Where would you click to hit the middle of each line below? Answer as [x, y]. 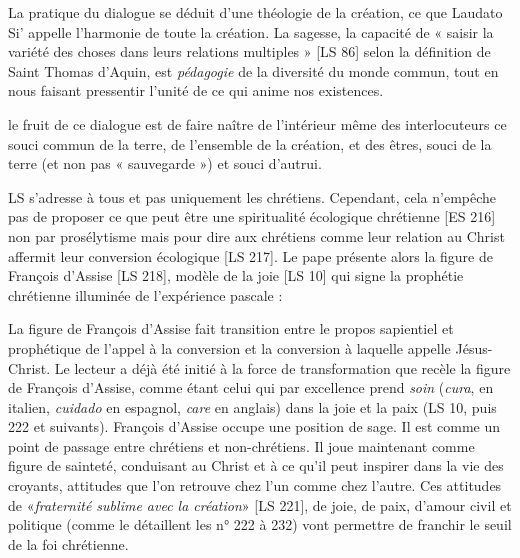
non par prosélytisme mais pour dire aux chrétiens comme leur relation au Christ [256, 235]
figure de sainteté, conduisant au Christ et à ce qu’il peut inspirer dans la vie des [256, 465]
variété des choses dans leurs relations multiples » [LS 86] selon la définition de [249, 51]
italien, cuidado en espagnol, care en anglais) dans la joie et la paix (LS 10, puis [252, 406]
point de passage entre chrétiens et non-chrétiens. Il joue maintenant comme [241, 445]
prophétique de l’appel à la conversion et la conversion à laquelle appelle [229, 347]
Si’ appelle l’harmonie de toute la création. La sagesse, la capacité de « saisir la [251, 31]
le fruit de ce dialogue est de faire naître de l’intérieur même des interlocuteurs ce [257, 123]
